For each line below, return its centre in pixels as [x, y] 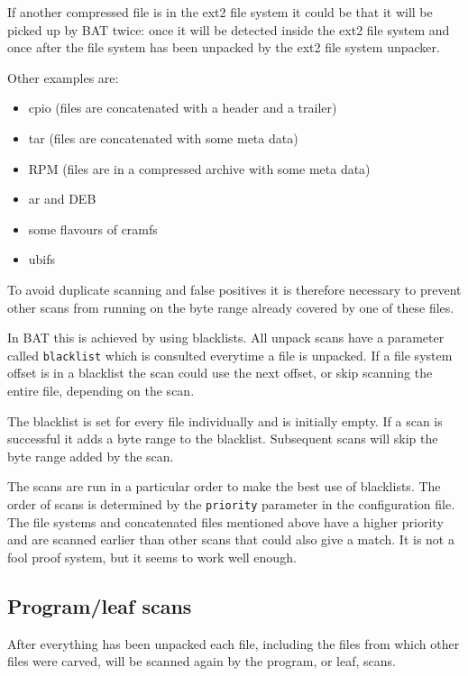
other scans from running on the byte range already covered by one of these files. [231, 307]
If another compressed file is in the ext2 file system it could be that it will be [220, 12]
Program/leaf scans [100, 605]
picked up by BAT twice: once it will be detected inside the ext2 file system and [229, 29]
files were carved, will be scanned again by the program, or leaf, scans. [202, 661]
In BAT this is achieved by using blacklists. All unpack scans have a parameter [226, 338]
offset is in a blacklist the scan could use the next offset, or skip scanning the [220, 373]
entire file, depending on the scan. [101, 390]
